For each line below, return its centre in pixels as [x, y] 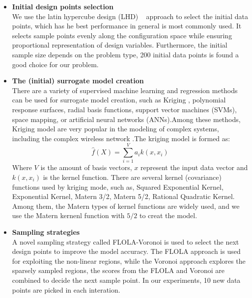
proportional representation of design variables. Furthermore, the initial [120, 45]
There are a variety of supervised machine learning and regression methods [125, 90]
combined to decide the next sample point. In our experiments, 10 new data [126, 280]
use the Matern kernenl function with [68, 215]
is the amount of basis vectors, [86, 167]
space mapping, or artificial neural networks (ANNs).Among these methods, [126, 119]
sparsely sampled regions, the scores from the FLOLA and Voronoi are [118, 270]
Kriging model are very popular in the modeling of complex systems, [115, 129]
